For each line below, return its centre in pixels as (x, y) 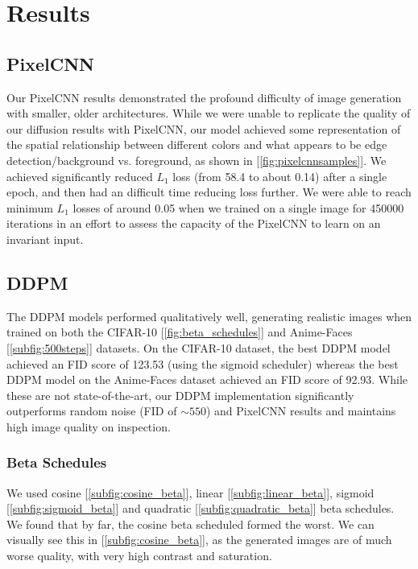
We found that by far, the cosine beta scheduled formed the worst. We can (190, 524)
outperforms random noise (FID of (92, 411)
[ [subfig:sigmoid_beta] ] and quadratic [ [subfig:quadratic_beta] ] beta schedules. (201, 508)
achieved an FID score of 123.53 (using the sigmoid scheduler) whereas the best (203, 363)
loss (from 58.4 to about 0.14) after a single (280, 176)
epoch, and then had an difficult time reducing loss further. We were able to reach (209, 192)
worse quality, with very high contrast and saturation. (139, 556)
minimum (30, 207)
